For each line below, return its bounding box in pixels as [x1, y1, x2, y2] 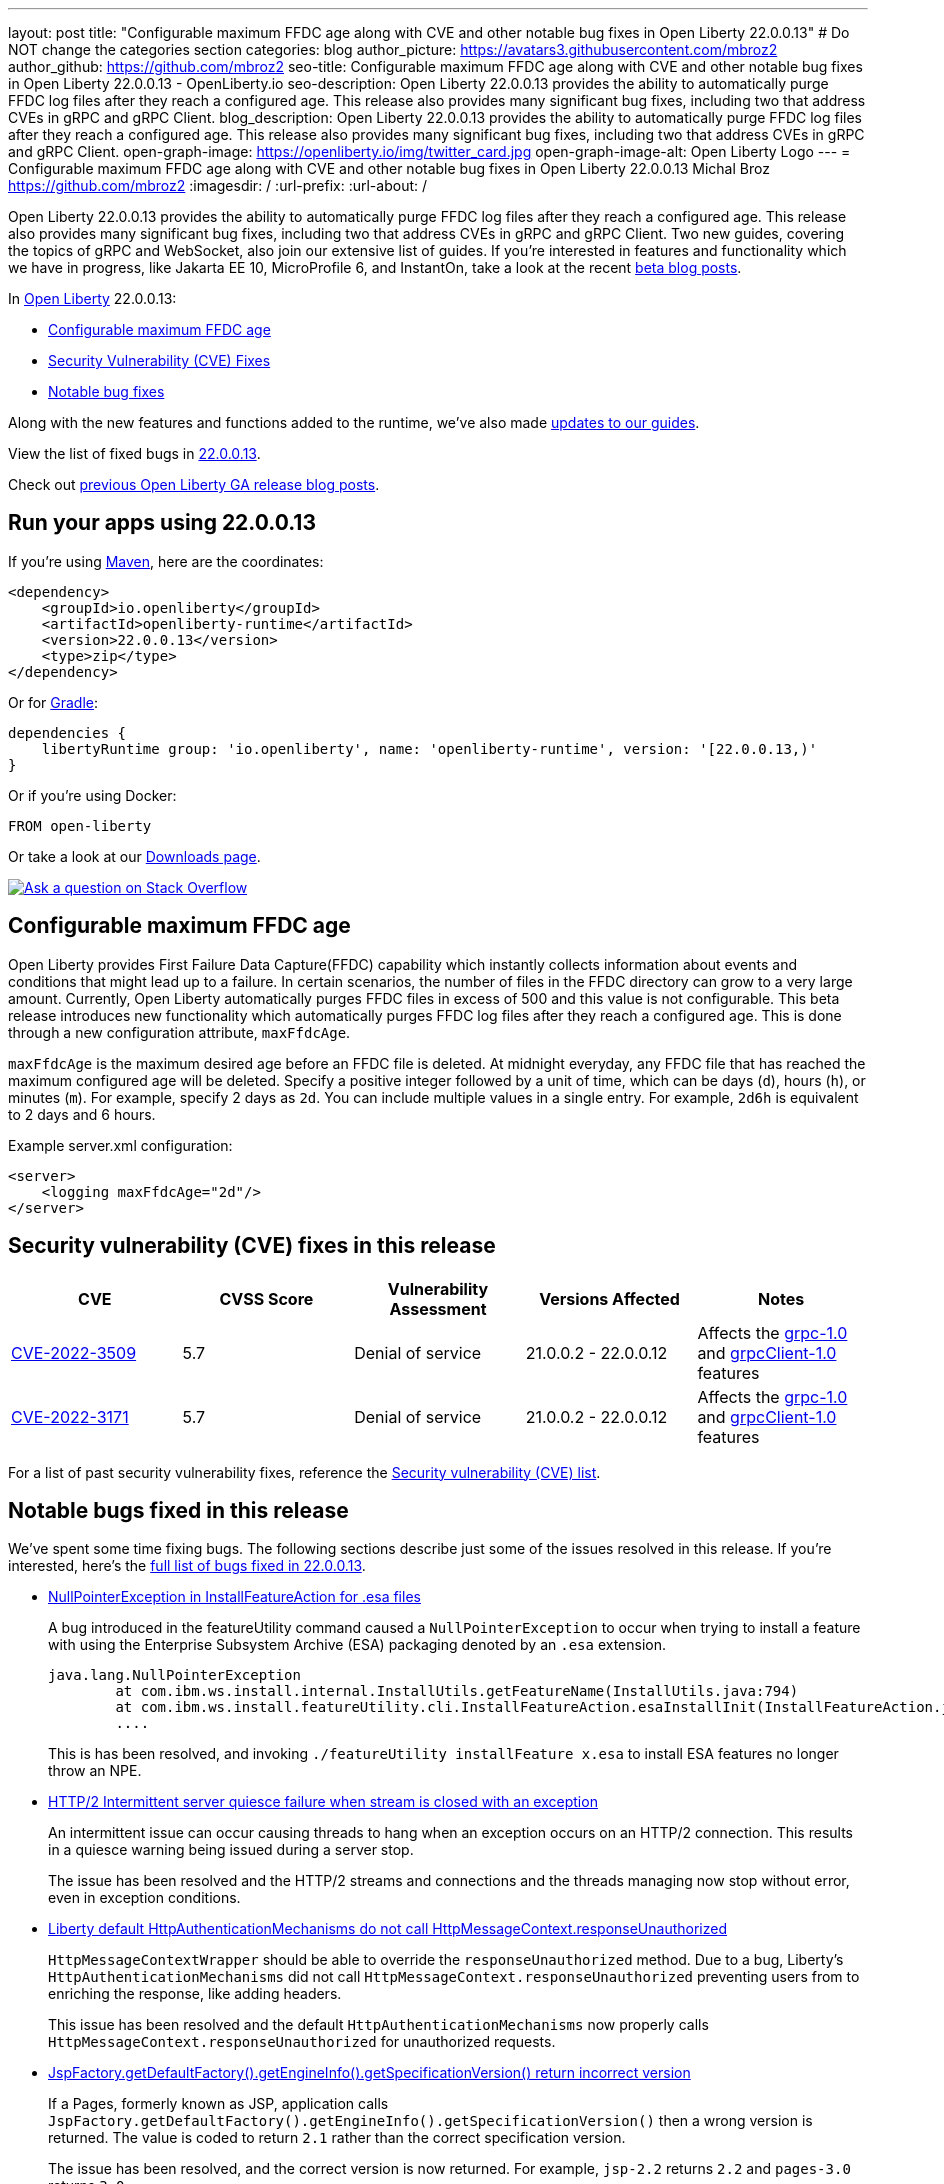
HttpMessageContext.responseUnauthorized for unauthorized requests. [48, 2033, 556, 2051]
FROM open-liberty [8, 817, 152, 834]
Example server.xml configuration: [8, 1136, 233, 1154]
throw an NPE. [48, 1762, 142, 1780]
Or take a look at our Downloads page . [8, 847, 261, 865]
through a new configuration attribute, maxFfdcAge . [8, 1023, 351, 1041]
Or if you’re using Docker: [8, 786, 177, 804]
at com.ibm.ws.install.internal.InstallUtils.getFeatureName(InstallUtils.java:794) [115, 1683, 799, 1700]
